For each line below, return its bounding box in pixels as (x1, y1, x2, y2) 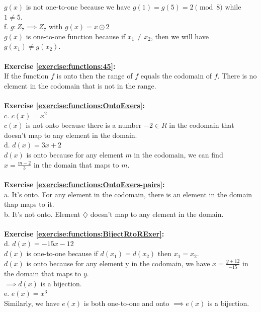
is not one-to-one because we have (26, 2, 131, 12)
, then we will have (150, 31, 209, 41)
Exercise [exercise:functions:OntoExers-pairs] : (4, 179, 165, 189)
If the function (4, 70, 49, 81)
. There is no (217, 70, 257, 81)
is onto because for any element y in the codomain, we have (26, 258, 210, 268)
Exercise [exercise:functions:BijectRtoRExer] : (4, 228, 164, 239)
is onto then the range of (56, 70, 133, 81)
